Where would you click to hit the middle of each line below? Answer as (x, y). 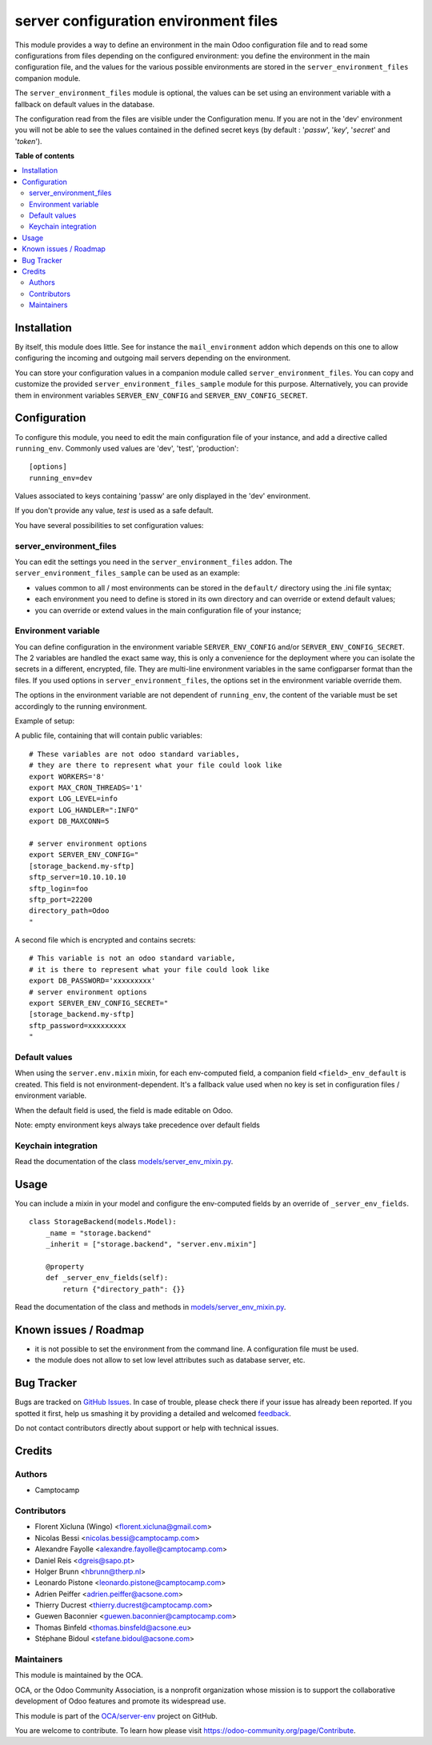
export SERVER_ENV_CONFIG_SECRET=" (99, 1003)
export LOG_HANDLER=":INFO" (84, 810)
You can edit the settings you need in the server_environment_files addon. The (154, 562)
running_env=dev (61, 478)
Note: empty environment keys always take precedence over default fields (137, 1125)
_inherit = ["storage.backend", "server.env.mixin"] (151, 1245)
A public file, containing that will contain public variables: (109, 735)
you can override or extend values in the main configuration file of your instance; (168, 610)
